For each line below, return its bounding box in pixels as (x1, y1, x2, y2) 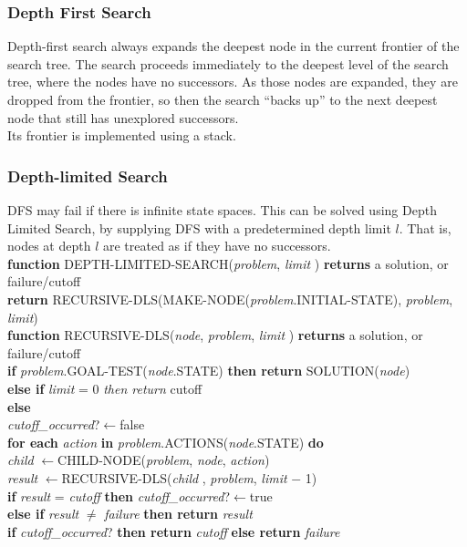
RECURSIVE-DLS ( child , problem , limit (61, 468, 287, 487)
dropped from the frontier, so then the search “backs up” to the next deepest (7, 90, 438, 108)
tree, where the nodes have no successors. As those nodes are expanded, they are (7, 72, 458, 91)
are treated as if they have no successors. (102, 236, 331, 255)
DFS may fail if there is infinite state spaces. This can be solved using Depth (7, 201, 437, 219)
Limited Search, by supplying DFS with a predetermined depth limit (7, 218, 391, 237)
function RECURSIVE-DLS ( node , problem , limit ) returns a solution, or (7, 325, 423, 345)
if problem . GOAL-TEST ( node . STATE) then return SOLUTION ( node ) (7, 361, 410, 380)
